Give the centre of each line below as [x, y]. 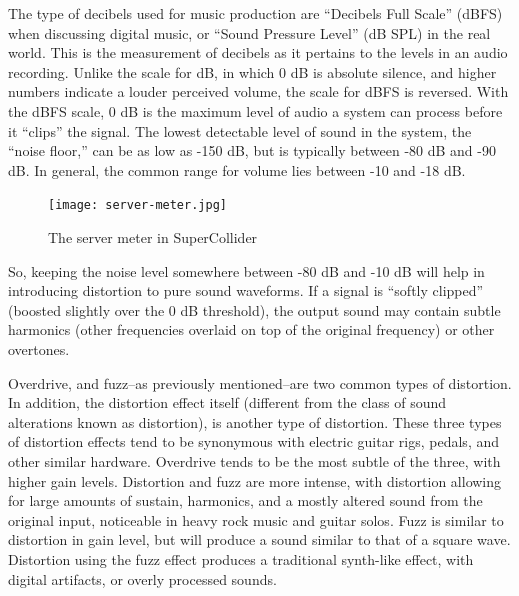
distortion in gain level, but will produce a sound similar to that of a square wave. [259, 539]
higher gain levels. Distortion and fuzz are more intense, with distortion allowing [255, 480]
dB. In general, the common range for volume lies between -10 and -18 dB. [237, 169]
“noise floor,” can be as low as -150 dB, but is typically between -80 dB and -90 [252, 150]
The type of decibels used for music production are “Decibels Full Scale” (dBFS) [255, 13]
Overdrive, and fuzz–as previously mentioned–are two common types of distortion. [260, 382]
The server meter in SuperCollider [153, 237]
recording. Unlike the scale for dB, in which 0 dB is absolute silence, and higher [252, 71]
